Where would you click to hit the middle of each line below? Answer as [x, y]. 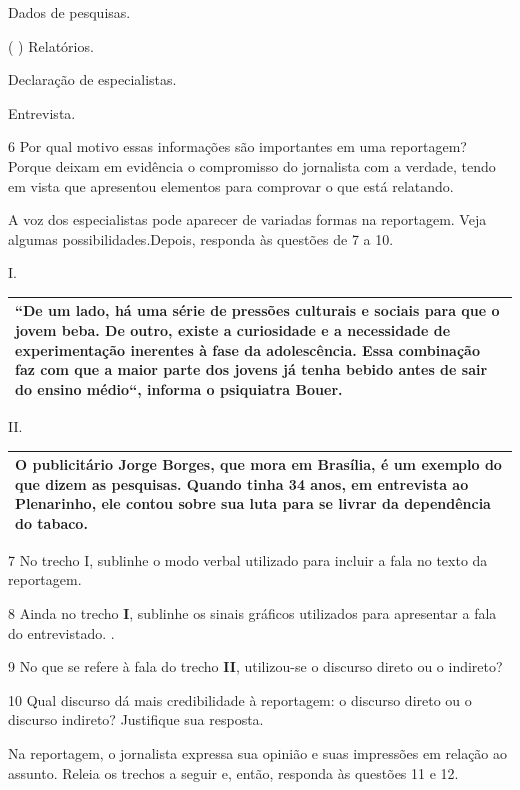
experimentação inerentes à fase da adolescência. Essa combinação [247, 349]
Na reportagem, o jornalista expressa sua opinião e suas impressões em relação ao [258, 753]
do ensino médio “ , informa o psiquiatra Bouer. [179, 388]
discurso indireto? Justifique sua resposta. [136, 719]
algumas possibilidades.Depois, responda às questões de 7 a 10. [201, 238]
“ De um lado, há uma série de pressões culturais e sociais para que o [257, 310]
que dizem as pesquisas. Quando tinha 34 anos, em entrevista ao [242, 483]
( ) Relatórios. [51, 45]
